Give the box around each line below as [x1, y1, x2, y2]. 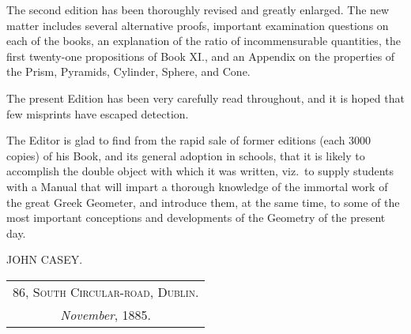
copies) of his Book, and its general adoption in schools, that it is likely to [6, 147, 365, 163]
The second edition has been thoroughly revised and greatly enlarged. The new [6, 2, 390, 17]
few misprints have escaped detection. [6, 105, 189, 122]
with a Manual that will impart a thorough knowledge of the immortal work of [6, 178, 388, 194]
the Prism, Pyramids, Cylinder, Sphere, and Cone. [6, 63, 251, 80]
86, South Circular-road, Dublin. [13, 282, 199, 301]
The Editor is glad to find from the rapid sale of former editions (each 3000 [6, 132, 371, 148]
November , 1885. [60, 305, 152, 324]
